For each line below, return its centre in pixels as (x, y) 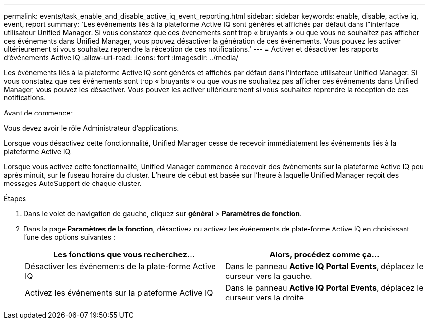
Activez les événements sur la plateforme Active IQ (119, 293)
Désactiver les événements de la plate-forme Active (120, 266)
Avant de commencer (38, 113)
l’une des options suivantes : (70, 237)
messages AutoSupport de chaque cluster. (73, 183)
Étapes (15, 198)
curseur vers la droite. (266, 298)
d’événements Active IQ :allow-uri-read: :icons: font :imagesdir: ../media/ (121, 58)
